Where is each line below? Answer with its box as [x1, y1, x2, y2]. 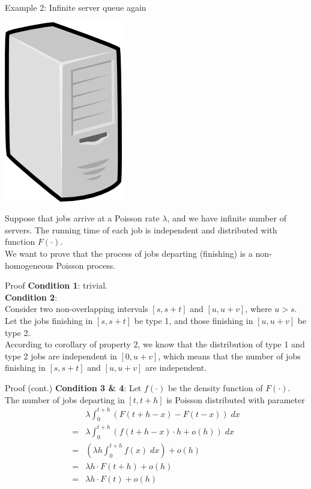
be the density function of [168, 381, 263, 394]
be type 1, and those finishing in [134, 314, 253, 326]
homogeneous [5, 259, 53, 271]
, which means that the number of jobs [158, 349, 301, 362]
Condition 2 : [5, 290, 58, 303]
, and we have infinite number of [167, 212, 286, 224]
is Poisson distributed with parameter [166, 393, 305, 406]
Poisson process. [56, 259, 116, 271]
